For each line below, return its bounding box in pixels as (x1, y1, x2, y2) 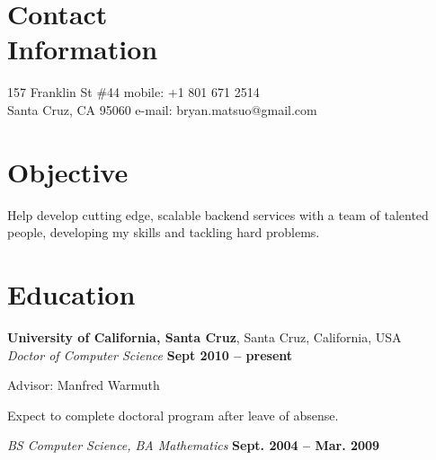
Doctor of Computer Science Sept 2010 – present (7, 345, 293, 364)
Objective (7, 153, 129, 190)
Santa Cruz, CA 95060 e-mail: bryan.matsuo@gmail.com (7, 100, 317, 119)
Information (7, 31, 158, 67)
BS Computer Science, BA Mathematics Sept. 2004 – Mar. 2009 (7, 436, 380, 455)
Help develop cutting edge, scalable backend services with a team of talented (7, 205, 429, 224)
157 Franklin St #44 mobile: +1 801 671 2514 (7, 83, 260, 102)
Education (7, 276, 136, 312)
